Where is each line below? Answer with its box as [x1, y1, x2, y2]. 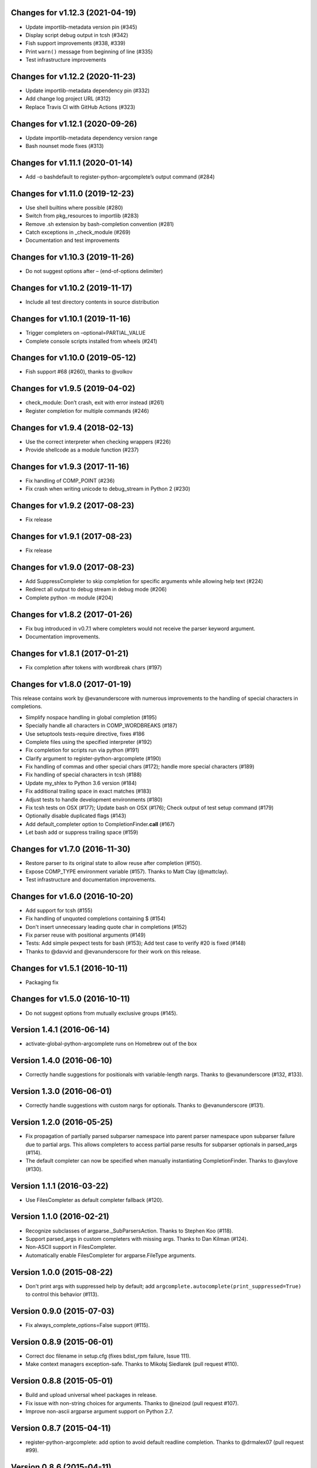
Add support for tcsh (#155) [25, 907, 93, 914]
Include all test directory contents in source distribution [25, 298, 160, 305]
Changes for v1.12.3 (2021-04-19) [11, 8, 137, 18]
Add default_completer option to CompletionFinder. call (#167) [25, 820, 176, 827]
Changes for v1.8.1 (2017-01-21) [11, 648, 129, 658]
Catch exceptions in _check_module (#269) [25, 229, 131, 236]
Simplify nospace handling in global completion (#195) [25, 713, 157, 720]
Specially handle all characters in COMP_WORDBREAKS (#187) [25, 722, 178, 729]
